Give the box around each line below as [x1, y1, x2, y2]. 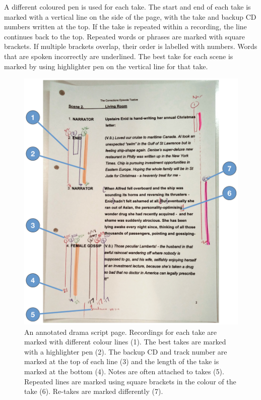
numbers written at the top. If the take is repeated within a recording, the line [4, 21, 247, 32]
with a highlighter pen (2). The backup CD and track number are [24, 346, 227, 357]
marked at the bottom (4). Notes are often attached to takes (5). [24, 366, 224, 376]
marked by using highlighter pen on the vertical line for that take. [4, 61, 208, 71]
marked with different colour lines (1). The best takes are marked [24, 336, 226, 347]
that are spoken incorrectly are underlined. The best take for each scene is [4, 51, 233, 61]
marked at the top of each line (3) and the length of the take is [24, 356, 219, 367]
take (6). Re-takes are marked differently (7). [24, 386, 163, 396]
